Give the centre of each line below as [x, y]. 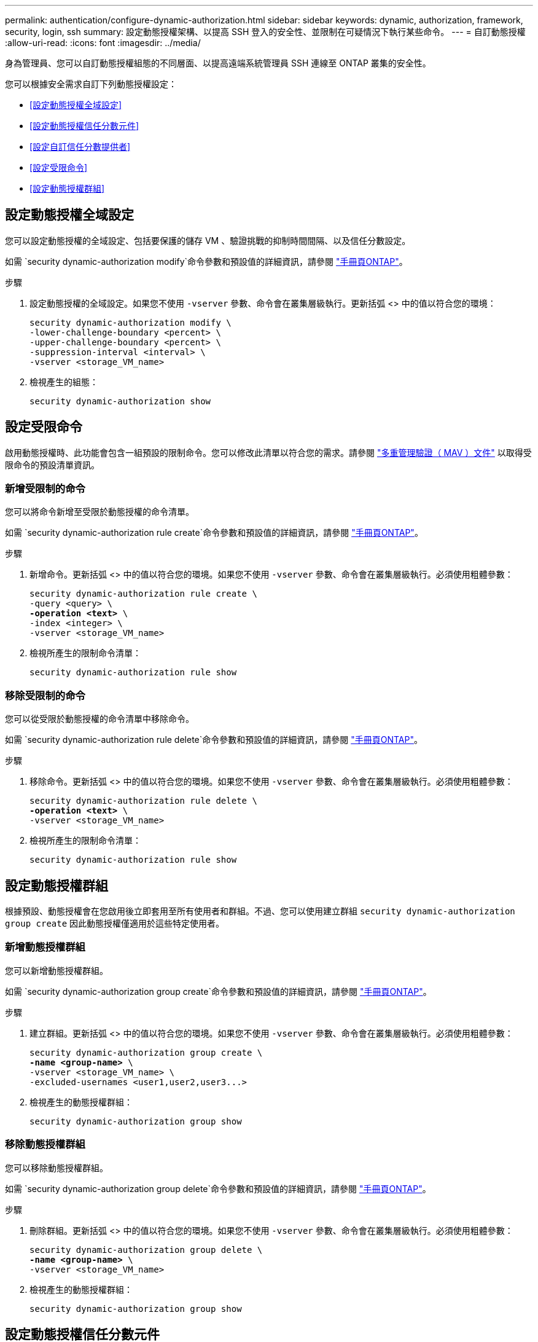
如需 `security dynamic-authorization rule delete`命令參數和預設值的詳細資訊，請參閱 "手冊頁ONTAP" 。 [214, 740]
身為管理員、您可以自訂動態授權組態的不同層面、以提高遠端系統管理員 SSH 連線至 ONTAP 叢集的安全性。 [218, 63]
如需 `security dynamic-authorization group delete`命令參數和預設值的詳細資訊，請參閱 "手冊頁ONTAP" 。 [218, 1188]
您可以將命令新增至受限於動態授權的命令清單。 [99, 512]
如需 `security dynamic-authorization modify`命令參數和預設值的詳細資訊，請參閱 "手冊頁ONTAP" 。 [206, 261]
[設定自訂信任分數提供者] [80, 147]
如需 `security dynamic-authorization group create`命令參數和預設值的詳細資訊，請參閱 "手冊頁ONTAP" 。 [218, 991]
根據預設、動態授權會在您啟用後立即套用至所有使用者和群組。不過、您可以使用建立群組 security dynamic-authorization [260, 911]
